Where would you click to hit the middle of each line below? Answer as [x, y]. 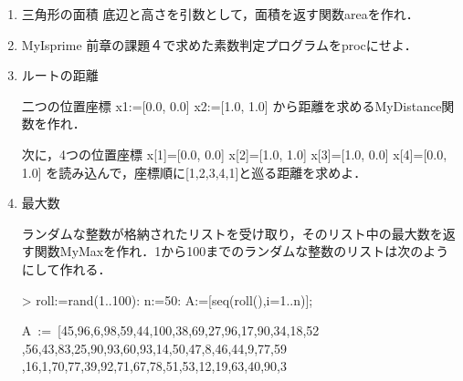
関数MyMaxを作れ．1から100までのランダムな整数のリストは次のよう [242, 251]
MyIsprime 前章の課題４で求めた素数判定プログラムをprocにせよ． [219, 44]
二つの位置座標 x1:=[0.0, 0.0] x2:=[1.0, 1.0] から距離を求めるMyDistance [231, 105]
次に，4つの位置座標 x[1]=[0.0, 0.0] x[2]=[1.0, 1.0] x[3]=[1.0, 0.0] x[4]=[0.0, [234, 154]
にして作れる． [66, 268]
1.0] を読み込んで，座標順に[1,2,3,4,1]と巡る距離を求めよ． [194, 172]
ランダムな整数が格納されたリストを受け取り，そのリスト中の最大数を [232, 233]
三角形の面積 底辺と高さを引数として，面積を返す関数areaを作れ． [220, 14]
